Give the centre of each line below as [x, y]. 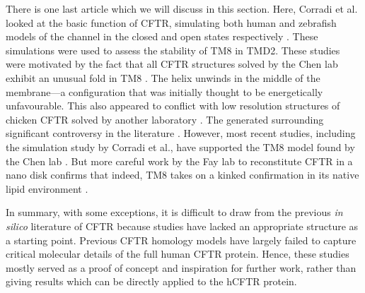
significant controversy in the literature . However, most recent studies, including [181, 133]
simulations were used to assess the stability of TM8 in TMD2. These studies [173, 50]
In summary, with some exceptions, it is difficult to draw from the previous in [174, 212]
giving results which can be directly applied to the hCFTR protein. [151, 281]
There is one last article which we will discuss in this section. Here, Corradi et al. [182, 8]
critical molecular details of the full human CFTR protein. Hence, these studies [178, 254]
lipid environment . [47, 188]
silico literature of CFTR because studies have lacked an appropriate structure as [182, 226]
